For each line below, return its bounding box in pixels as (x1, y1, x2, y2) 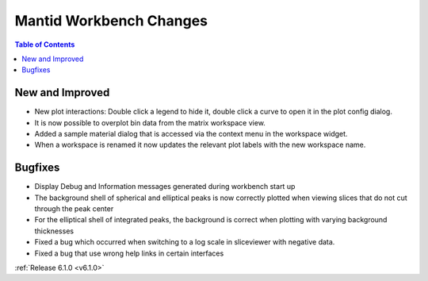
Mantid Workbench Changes (14, 12, 208, 29)
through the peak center (34, 204, 114, 214)
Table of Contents (14, 40, 75, 49)
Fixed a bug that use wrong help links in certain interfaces (34, 248, 224, 258)
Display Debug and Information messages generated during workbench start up (34, 182, 296, 191)
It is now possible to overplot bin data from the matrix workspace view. (34, 117, 266, 127)
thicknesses (34, 226, 75, 236)
